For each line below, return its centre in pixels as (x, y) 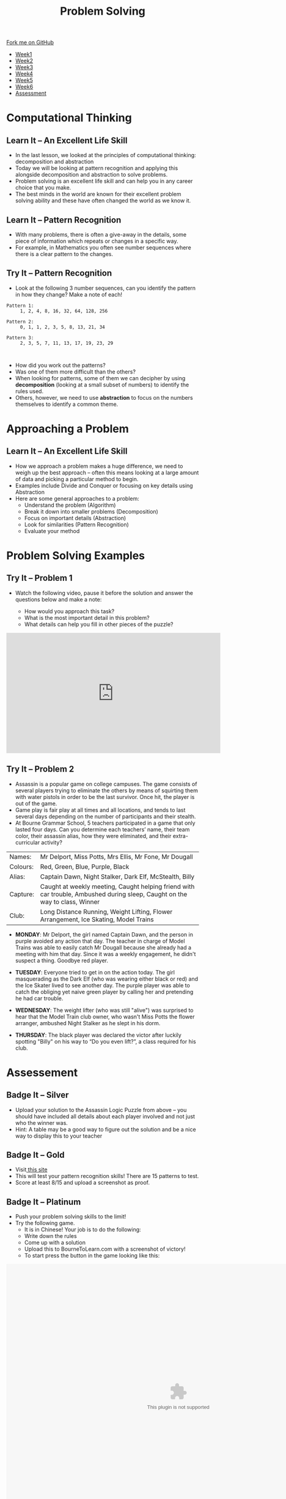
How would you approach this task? (69, 611)
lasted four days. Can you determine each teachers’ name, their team (102, 829)
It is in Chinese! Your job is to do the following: (83, 1229)
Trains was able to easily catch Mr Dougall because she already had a (103, 947)
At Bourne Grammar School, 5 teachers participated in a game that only (105, 823)
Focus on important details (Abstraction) (75, 518)
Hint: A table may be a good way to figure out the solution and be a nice (106, 1129)
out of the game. (36, 803)
